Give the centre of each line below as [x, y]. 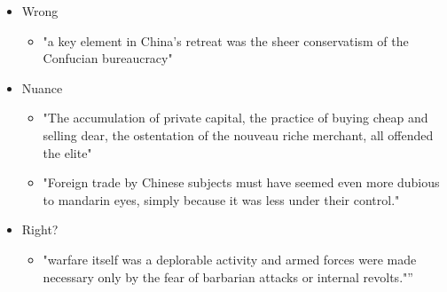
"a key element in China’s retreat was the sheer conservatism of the [226, 40]
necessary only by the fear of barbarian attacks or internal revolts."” [228, 276]
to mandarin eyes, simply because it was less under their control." [221, 199]
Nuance [42, 87]
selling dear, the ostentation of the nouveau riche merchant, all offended [238, 134]
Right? [40, 229]
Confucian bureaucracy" [108, 58]
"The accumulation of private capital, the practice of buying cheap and [235, 118]
